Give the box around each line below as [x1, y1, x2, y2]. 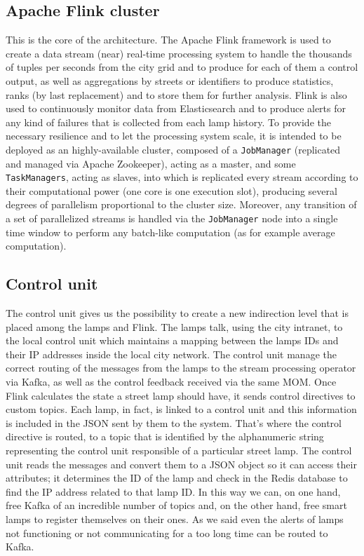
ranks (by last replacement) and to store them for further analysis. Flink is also [6, 87, 347, 102]
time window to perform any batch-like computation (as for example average [6, 224, 335, 239]
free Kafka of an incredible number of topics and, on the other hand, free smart [6, 498, 347, 513]
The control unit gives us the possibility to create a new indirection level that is [6, 306, 349, 320]
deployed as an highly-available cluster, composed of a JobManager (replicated [6, 142, 341, 156]
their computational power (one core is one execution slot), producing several [6, 183, 337, 198]
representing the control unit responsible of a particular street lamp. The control [6, 443, 352, 458]
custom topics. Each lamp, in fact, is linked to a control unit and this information [6, 402, 357, 416]
